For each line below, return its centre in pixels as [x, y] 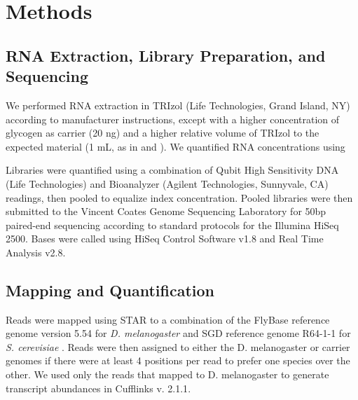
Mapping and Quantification [110, 290]
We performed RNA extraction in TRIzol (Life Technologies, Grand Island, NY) [178, 105]
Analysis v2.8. [36, 252]
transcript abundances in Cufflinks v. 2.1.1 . [98, 388]
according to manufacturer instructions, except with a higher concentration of [173, 119]
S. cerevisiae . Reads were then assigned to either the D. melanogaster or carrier [178, 346]
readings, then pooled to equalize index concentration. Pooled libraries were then [179, 197]
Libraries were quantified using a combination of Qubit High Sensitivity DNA [172, 170]
